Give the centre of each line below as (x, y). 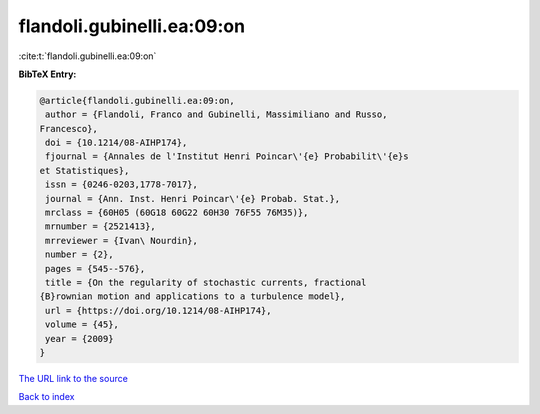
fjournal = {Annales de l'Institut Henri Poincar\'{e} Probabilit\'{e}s (227, 156)
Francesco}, (69, 128)
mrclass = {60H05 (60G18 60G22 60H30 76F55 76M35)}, (177, 213)
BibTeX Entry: (47, 74)
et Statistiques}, (84, 170)
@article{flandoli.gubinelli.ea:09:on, (137, 100)
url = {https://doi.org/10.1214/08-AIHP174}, (158, 310)
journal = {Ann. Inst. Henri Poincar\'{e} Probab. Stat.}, (193, 198)
